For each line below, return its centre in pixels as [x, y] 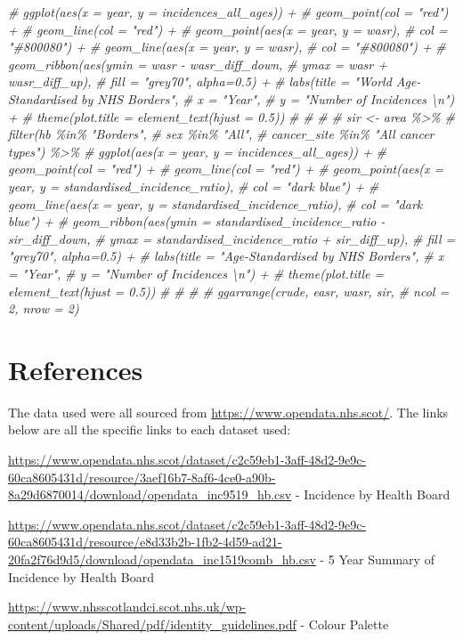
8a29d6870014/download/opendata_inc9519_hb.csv [150, 494]
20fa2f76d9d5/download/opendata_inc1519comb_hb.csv [162, 559]
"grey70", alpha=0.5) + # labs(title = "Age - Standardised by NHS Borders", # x [226, 256]
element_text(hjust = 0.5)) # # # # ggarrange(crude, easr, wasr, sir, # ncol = [229, 291]
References [76, 369]
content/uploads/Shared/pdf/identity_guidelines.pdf [152, 624]
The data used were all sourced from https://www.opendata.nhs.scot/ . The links [228, 412]
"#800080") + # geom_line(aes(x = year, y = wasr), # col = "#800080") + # [227, 47]
